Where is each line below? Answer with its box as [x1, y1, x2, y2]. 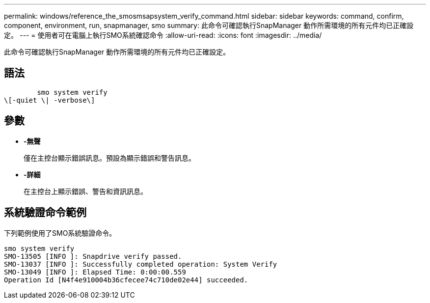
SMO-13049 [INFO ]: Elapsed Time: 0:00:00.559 [4, 268, 186, 276]
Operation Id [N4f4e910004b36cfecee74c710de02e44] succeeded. [4, 275, 248, 284]
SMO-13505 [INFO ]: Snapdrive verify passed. [4, 252, 182, 260]
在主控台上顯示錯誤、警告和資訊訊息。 [24, 187, 147, 195]
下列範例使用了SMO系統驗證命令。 [4, 228, 116, 237]
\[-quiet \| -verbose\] [4, 96, 95, 104]
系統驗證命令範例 [4, 206, 86, 219]
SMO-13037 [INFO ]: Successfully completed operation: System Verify [4, 260, 277, 268]
